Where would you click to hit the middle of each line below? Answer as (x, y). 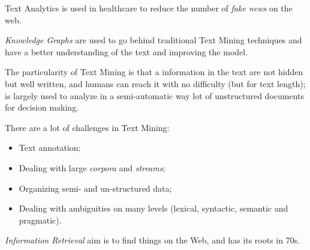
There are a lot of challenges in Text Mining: (87, 127)
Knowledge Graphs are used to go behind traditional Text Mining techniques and (154, 40)
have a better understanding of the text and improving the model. (127, 51)
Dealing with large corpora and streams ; (92, 167)
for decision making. (42, 107)
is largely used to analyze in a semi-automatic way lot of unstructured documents (155, 95)
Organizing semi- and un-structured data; (95, 188)
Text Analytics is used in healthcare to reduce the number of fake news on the (149, 8)
